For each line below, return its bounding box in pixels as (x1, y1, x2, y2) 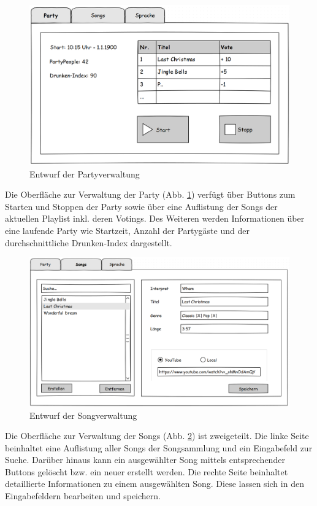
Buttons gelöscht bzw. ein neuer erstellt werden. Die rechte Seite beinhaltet (5, 465, 288, 478)
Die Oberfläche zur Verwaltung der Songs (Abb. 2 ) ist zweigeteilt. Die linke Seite (5, 429, 309, 442)
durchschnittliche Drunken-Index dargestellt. (5, 236, 172, 249)
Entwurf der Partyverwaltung (29, 167, 140, 180)
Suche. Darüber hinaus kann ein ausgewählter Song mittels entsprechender (5, 453, 285, 466)
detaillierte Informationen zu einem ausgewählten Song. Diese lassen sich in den (5, 477, 304, 490)
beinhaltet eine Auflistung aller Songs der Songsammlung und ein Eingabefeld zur (5, 441, 313, 454)
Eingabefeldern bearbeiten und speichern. (5, 489, 161, 502)
